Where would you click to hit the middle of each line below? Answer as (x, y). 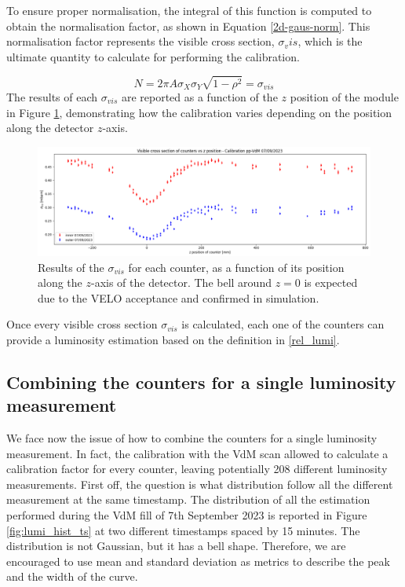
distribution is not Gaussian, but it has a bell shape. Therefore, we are (176, 546)
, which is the (330, 41)
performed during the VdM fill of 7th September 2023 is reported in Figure (187, 515)
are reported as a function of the (199, 97)
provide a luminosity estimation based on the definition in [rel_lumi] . (173, 339)
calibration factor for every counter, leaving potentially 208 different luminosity (197, 469)
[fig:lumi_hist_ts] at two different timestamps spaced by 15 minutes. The (183, 530)
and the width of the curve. (72, 576)
